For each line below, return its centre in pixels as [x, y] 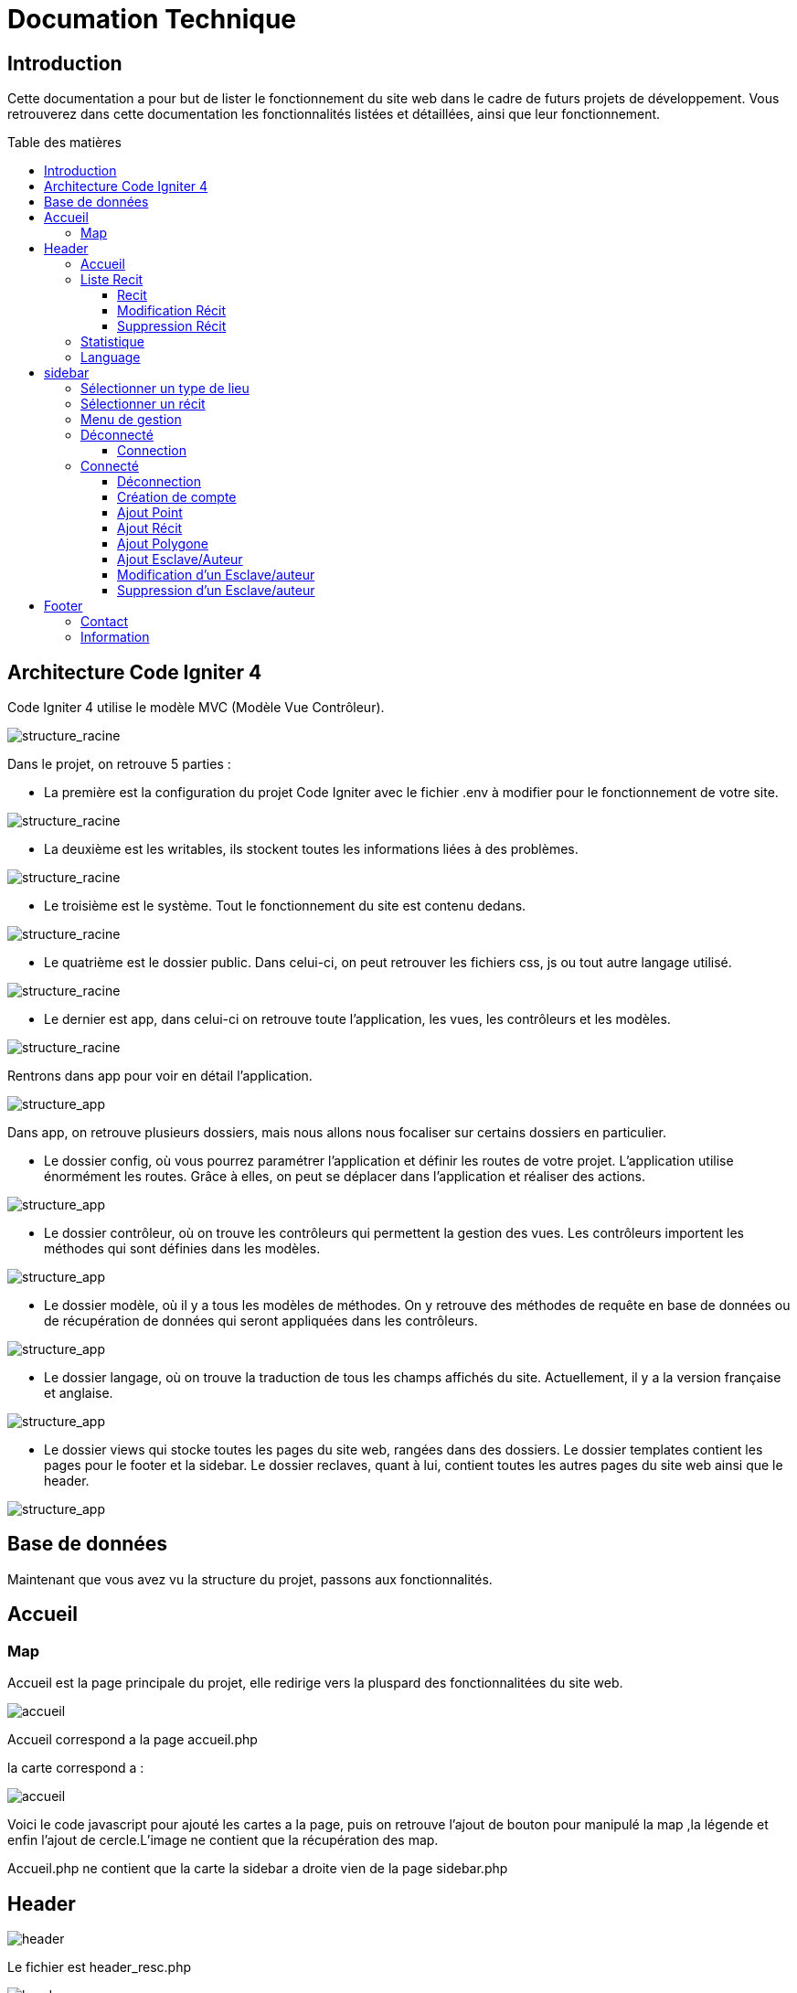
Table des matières [64, 143]
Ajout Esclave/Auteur [180, 560]
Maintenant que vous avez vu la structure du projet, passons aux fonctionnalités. [250, 1579]
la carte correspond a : [76, 1768]
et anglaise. [79, 1393]
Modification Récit [172, 311]
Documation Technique [152, 19]
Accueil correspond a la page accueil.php [133, 1740]
